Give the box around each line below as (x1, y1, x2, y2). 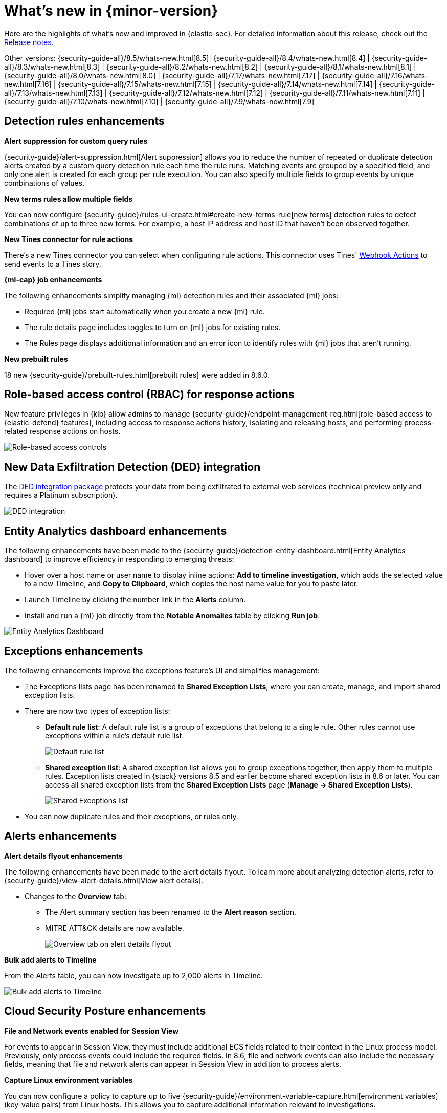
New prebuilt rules (4, 354, 68, 363)
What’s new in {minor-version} (4, 2, 218, 19)
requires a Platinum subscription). (4, 491, 118, 500)
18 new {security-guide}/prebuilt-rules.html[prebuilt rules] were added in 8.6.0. (4, 370, 270, 379)
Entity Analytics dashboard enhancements (4, 524, 227, 537)
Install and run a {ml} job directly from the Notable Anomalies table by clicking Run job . (25, 611, 320, 620)
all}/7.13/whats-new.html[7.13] (4, 88, 103, 97)
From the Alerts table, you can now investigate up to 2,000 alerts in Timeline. (4, 971, 263, 980)
